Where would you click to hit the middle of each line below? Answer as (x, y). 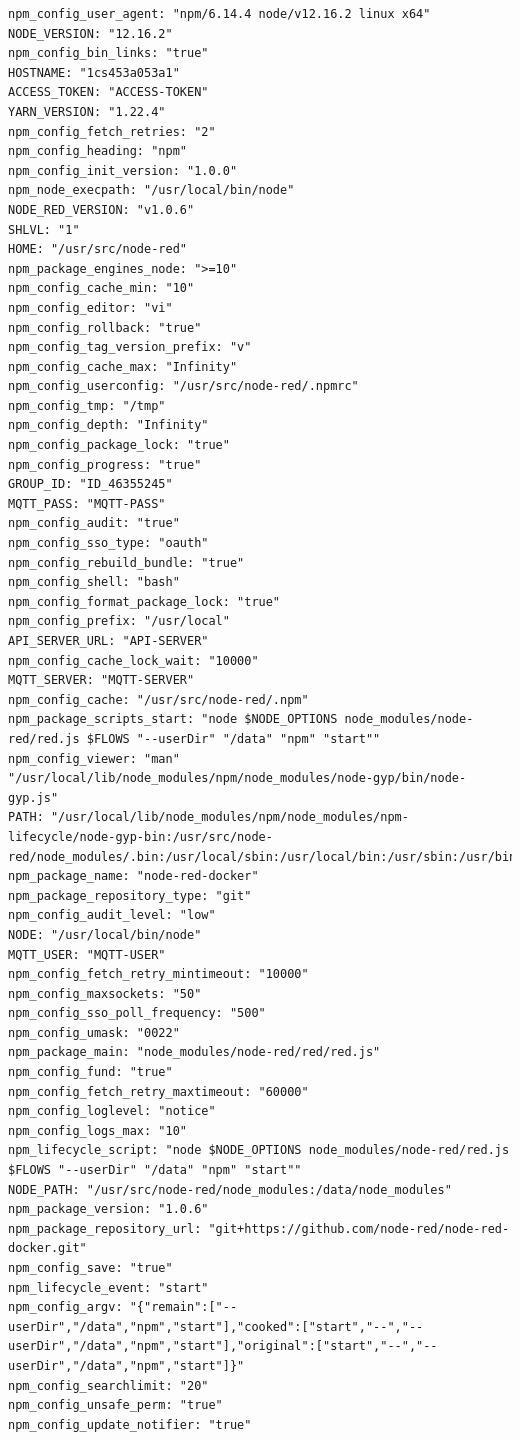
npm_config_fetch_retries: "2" (112, 131)
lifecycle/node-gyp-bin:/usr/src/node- (140, 836)
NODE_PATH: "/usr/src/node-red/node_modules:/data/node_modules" (230, 1189)
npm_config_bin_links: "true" (108, 53)
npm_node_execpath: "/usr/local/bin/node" (151, 190)
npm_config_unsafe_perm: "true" (115, 1405)
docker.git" (47, 1248)
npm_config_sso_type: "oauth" (108, 543)
